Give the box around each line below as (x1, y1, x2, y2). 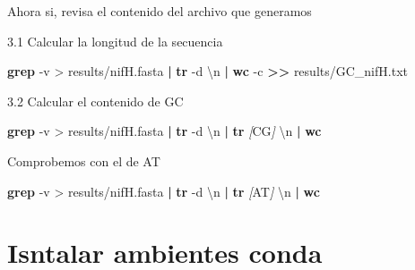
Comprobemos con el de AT (7, 151, 160, 170)
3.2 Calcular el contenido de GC (7, 91, 184, 110)
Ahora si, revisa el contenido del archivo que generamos (7, 2, 312, 20)
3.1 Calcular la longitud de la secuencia (7, 31, 223, 50)
